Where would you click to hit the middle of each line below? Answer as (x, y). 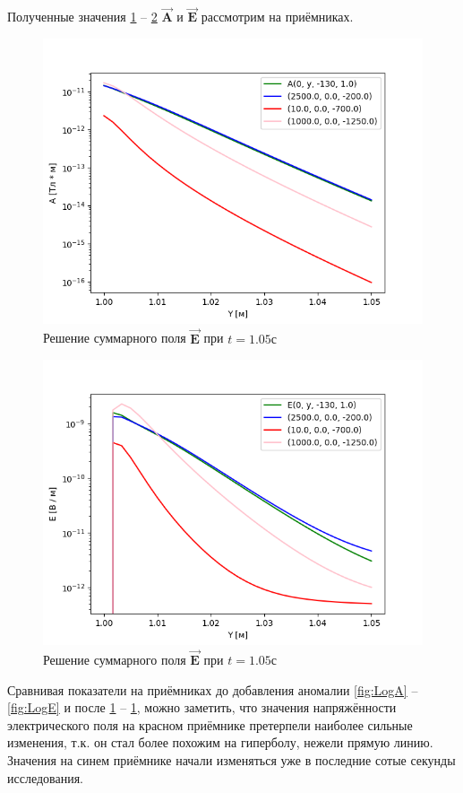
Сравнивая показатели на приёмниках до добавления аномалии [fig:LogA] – (213, 689)
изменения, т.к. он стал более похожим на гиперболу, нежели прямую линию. (220, 742)
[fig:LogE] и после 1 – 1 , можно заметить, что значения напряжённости (202, 707)
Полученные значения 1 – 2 (82, 17)
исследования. (46, 777)
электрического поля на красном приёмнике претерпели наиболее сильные (210, 724)
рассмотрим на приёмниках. (277, 17)
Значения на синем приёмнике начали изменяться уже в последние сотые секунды (231, 760)
